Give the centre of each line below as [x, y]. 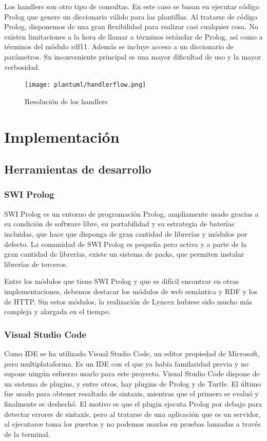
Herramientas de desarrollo [78, 169]
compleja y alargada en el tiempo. [58, 311]
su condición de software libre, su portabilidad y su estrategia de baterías [119, 224]
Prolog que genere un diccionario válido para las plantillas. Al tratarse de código [131, 16]
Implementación [62, 136]
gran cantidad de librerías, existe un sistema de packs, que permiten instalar [124, 254]
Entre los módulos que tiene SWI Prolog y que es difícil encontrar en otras [122, 281]
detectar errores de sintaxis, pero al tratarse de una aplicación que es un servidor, [132, 414]
